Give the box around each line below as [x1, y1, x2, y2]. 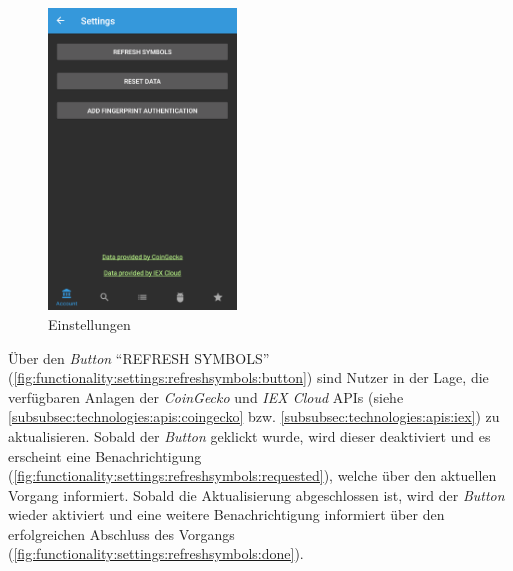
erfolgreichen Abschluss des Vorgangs [8, 523, 235, 544]
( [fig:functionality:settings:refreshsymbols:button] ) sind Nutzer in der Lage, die [8, 367, 489, 388]
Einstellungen [48, 313, 131, 334]
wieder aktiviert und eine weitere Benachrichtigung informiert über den [8, 504, 445, 525]
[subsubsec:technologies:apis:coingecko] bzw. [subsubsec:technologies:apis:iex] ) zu [8, 406, 500, 427]
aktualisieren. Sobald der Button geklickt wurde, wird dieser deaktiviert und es [8, 425, 491, 446]
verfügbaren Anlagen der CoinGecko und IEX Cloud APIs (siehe [8, 386, 404, 407]
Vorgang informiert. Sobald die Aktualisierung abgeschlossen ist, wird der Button [8, 484, 505, 505]
